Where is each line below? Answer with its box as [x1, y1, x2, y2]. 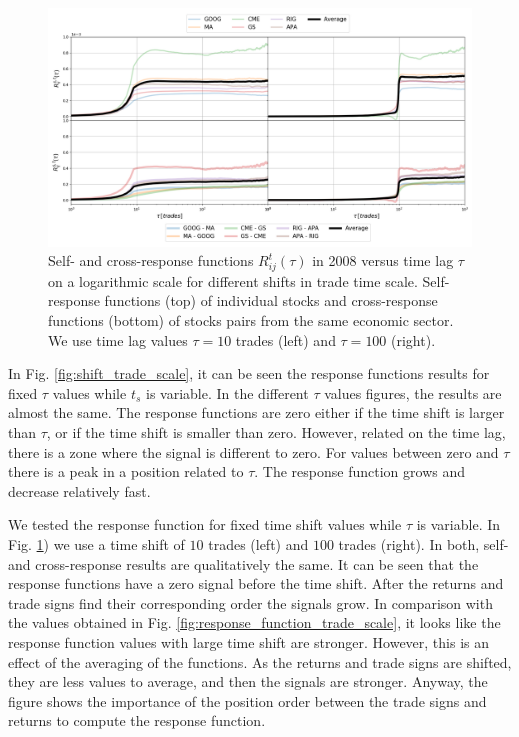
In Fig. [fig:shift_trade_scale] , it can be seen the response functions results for [8, 363, 490, 384]
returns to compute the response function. [8, 710, 266, 731]
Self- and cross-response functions [48, 250, 254, 271]
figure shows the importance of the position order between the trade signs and [8, 690, 487, 711]
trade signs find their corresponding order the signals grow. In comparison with [8, 592, 493, 613]
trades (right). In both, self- [338, 533, 509, 554]
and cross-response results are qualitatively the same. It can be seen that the [8, 553, 479, 574]
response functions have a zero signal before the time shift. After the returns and [8, 573, 504, 594]
